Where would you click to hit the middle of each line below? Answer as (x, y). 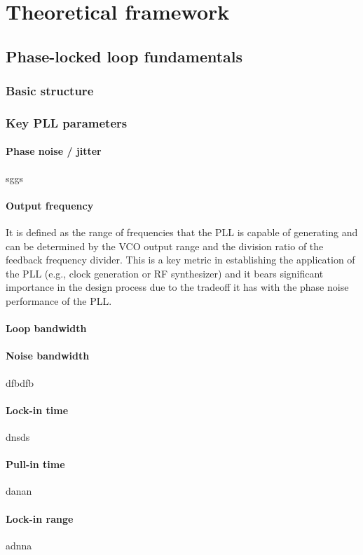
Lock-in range (40, 518)
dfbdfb (20, 382)
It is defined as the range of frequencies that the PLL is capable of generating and (182, 232)
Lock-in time (37, 410)
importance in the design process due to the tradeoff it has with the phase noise (177, 287)
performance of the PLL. (59, 301)
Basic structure (50, 91)
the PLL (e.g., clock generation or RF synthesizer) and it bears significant (165, 273)
